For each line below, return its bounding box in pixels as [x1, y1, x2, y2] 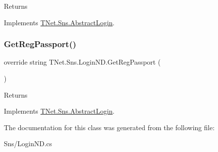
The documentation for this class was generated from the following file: [4, 122, 215, 132]
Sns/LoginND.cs [4, 138, 52, 149]
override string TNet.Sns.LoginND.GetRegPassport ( [4, 57, 161, 67]
